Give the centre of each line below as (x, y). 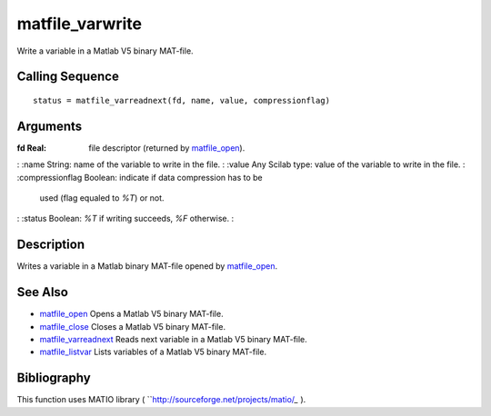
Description (51, 245)
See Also (42, 292)
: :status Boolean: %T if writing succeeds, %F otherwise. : (125, 219)
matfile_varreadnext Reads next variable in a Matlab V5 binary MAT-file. (174, 340)
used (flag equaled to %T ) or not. (102, 198)
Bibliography (54, 378)
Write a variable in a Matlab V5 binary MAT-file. (105, 51)
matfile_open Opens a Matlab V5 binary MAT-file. (131, 314)
